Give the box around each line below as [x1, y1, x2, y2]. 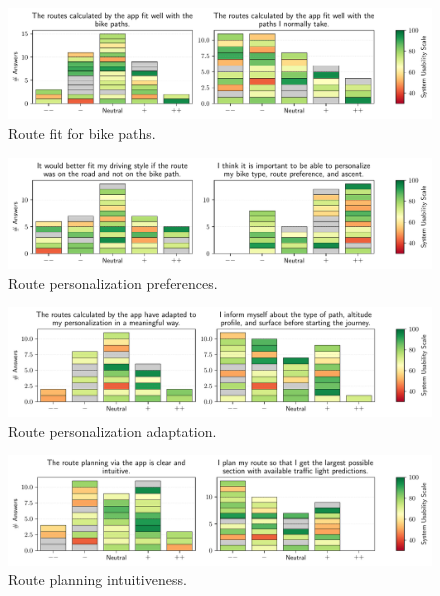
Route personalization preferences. [8, 272, 218, 293]
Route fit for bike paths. [8, 122, 156, 143]
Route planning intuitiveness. [8, 569, 187, 590]
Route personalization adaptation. [8, 420, 217, 441]
